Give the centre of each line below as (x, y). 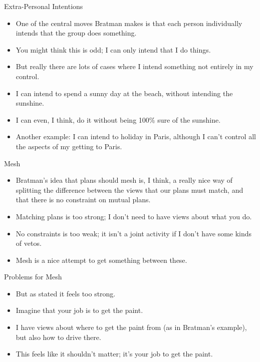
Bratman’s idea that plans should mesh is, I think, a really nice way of (124, 180)
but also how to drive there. (58, 337)
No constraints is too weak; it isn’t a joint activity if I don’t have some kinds (134, 233)
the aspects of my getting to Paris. (69, 146)
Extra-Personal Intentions (44, 6)
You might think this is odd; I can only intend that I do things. (113, 49)
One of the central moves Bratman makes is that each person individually (129, 23)
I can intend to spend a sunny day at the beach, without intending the (124, 93)
